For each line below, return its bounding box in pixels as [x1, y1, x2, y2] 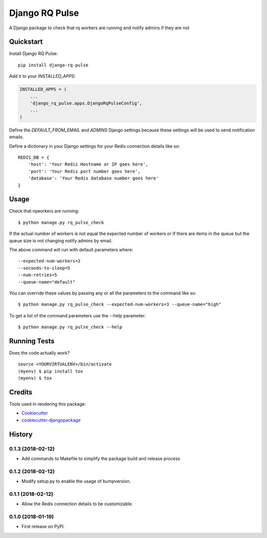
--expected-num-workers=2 [18, 258, 81, 264]
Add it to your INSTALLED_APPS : [9, 73, 76, 79]
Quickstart [9, 38, 43, 46]
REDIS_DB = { [18, 154, 49, 160]
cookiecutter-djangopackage [21, 417, 81, 423]
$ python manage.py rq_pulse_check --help [18, 324, 123, 330]
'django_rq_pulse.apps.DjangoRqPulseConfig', [30, 101, 142, 106]
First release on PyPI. [21, 524, 65, 530]
